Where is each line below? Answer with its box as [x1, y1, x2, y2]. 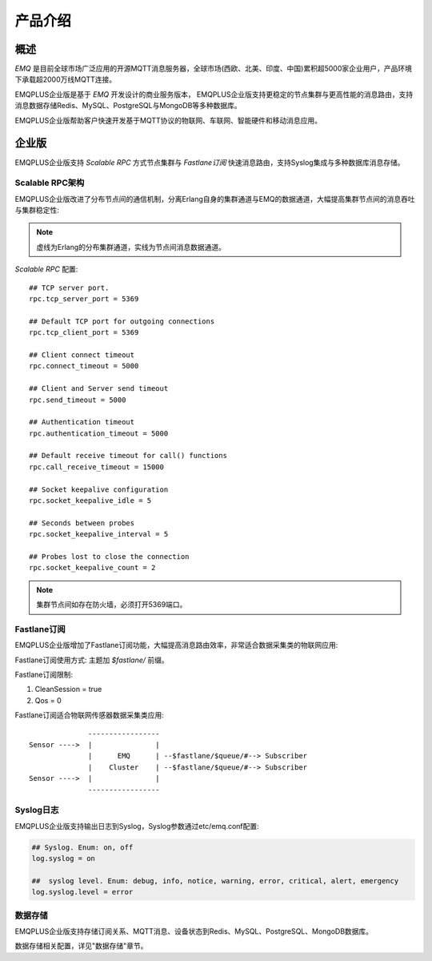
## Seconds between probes [29, 518, 135, 528]
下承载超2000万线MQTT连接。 [14, 74, 117, 84]
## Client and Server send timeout [29, 384, 169, 393]
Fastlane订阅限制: [14, 669, 74, 680]
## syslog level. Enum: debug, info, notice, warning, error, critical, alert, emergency [31, 876, 399, 885]
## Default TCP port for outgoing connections [29, 316, 215, 326]
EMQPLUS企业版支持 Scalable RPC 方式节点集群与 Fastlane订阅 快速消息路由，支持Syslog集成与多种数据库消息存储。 [14, 157, 405, 167]
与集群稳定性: [14, 205, 60, 215]
